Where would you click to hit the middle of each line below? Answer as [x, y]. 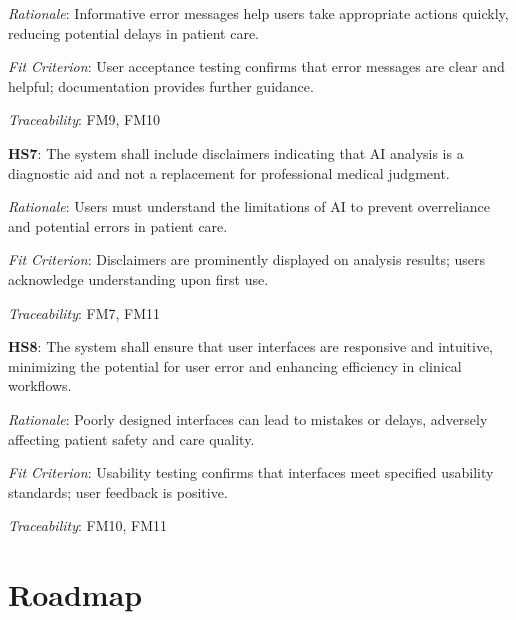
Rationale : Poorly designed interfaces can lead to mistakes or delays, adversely [248, 418]
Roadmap [75, 594]
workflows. [40, 385]
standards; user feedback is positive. [118, 491]
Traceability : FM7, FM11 [84, 312]
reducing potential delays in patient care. [134, 32]
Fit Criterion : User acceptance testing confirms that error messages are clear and [256, 66]
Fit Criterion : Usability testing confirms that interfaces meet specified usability [251, 472]
